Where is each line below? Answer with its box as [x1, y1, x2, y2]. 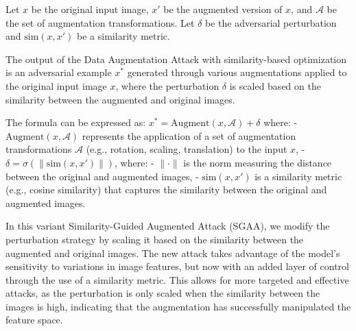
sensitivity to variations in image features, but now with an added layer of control [5, 259, 349, 273]
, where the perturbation [115, 78, 219, 93]
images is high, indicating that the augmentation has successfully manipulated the [5, 299, 351, 313]
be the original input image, [31, 2, 149, 16]
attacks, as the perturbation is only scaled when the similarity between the [5, 286, 320, 300]
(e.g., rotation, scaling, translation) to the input [86, 142, 287, 156]
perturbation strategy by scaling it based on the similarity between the [5, 232, 304, 246]
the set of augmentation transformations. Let [5, 15, 195, 29]
